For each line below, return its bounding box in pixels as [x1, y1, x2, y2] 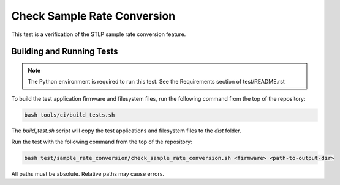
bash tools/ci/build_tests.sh [24, 111, 115, 118]
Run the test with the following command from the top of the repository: [11, 138, 192, 146]
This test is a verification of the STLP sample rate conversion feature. [11, 31, 186, 38]
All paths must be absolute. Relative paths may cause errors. [11, 170, 165, 178]
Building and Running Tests [11, 46, 119, 57]
